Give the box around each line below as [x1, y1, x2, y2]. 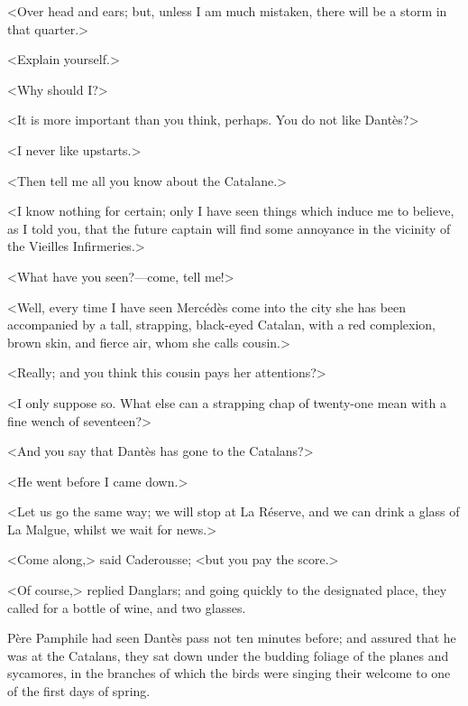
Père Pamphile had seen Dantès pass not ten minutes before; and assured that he [7, 628, 456, 647]
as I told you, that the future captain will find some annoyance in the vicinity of [7, 218, 451, 237]
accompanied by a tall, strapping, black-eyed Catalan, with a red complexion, [7, 315, 436, 334]
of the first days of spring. [7, 682, 151, 701]
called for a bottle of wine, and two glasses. [7, 598, 246, 617]
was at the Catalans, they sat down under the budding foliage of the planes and [7, 646, 449, 664]
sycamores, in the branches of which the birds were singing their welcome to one [7, 664, 451, 683]
